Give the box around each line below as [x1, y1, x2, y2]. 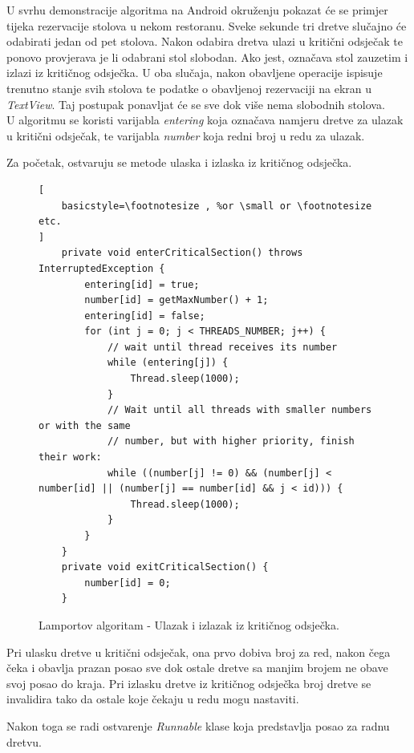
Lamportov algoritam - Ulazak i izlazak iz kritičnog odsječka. [39, 616, 339, 633]
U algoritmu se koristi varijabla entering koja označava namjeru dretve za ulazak [6, 111, 404, 128]
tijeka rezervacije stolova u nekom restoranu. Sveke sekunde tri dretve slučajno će [6, 17, 407, 34]
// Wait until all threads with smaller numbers [107, 404, 372, 416]
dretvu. [6, 733, 43, 750]
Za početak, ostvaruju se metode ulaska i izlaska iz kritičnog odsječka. [6, 154, 352, 171]
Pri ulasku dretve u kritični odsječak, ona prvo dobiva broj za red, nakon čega [6, 643, 391, 660]
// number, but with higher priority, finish [107, 435, 355, 447]
